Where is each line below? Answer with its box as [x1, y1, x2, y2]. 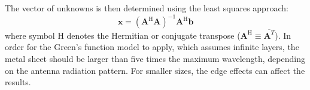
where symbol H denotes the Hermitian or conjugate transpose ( [5, 29, 241, 41]
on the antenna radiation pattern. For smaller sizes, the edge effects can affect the [5, 64, 305, 76]
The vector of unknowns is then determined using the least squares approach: [5, 2, 288, 14]
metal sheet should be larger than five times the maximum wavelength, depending [5, 52, 305, 64]
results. [5, 76, 31, 88]
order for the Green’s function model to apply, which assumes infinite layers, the [5, 41, 299, 53]
